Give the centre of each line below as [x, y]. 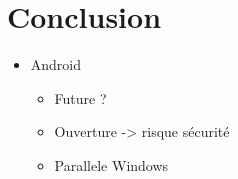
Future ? [80, 97]
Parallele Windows [111, 164]
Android [56, 64]
